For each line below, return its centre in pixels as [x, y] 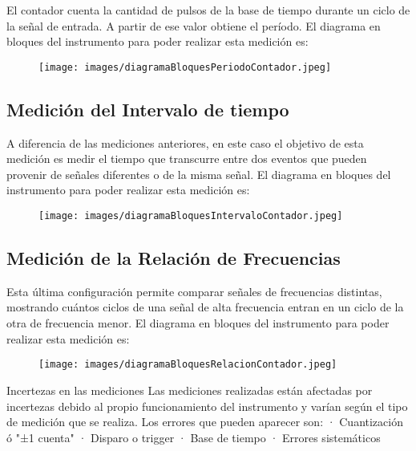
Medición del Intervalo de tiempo [148, 109]
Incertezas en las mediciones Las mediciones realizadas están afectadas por [190, 390]
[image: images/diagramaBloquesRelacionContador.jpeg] [188, 365]
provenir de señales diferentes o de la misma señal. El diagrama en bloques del [199, 174]
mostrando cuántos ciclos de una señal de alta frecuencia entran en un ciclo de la [205, 307]
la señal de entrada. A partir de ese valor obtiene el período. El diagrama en [194, 25]
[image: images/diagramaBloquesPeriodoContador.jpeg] [185, 67]
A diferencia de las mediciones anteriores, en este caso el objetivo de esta [185, 142]
